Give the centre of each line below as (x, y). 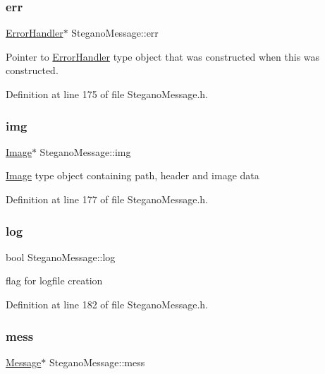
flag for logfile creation (54, 280)
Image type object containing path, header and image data (133, 175)
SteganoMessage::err (115, 33)
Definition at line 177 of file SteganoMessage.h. (107, 199)
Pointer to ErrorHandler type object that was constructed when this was (163, 56)
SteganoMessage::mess (97, 362)
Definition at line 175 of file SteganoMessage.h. (107, 94)
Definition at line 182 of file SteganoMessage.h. (107, 304)
